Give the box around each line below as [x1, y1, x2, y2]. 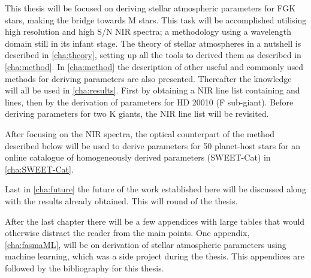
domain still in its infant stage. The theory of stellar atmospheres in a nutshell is [5, 37, 301, 49]
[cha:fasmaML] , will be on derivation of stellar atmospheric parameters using [5, 238, 286, 250]
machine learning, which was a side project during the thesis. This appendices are [5, 250, 304, 262]
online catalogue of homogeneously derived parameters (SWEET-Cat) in [5, 151, 271, 164]
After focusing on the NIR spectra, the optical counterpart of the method [5, 127, 275, 140]
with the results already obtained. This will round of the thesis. [5, 194, 238, 207]
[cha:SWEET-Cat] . [5, 162, 74, 175]
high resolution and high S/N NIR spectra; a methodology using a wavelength [5, 25, 292, 38]
